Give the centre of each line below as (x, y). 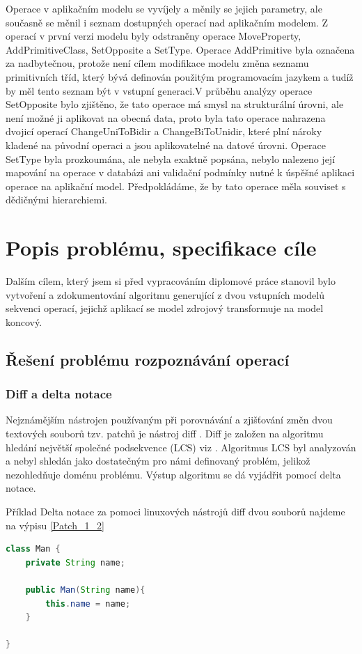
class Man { (33, 549)
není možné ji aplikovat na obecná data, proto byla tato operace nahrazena (166, 117)
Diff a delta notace (59, 394)
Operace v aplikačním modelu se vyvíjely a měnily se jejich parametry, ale (164, 8)
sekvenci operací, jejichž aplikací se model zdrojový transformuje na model (165, 308)
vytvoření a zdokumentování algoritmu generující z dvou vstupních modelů (165, 294)
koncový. (24, 321)
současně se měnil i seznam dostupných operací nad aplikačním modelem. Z (167, 22)
